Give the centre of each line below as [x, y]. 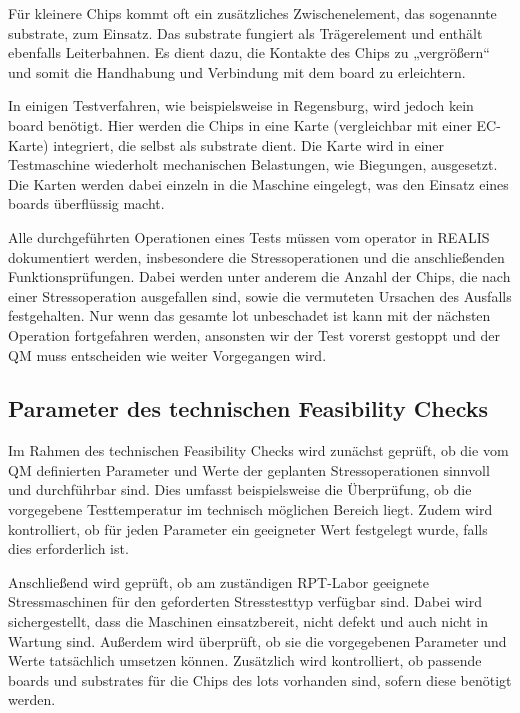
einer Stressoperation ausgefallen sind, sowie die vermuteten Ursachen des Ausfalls [260, 295]
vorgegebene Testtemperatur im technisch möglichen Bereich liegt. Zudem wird [250, 509]
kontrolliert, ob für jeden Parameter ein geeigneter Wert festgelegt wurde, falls [248, 528]
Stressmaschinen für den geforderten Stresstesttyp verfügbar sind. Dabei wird [245, 601]
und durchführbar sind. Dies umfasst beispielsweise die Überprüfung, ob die [240, 489]
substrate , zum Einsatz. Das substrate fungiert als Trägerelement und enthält [245, 32]
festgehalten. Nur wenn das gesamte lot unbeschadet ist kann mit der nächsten [249, 315]
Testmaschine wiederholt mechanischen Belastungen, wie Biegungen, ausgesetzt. [253, 164]
